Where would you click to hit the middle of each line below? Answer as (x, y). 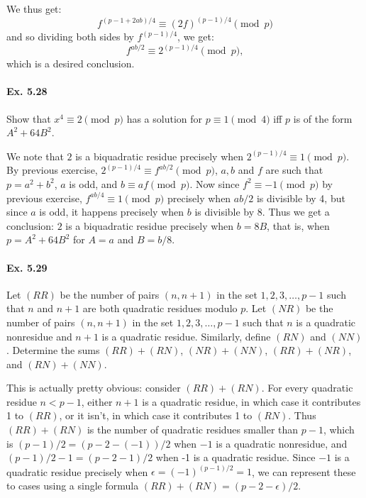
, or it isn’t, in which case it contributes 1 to (156, 415)
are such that (294, 170)
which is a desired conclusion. (71, 63)
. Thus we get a (296, 212)
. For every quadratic (307, 388)
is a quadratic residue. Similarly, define (186, 336)
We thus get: (34, 9)
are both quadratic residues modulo (160, 308)
